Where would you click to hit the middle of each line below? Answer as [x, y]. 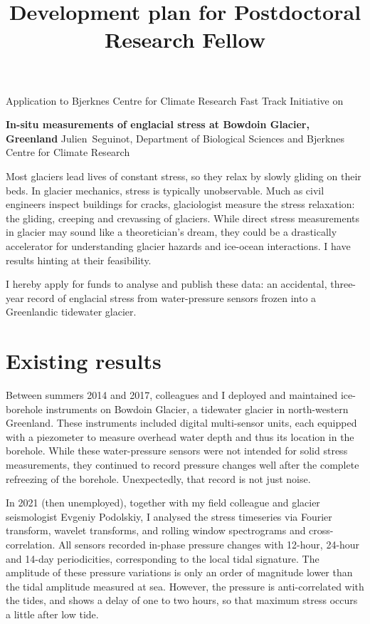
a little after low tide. [52, 614]
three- [343, 284]
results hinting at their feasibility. [79, 260]
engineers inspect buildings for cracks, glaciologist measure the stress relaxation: [180, 204]
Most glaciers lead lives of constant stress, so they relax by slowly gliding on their [184, 176]
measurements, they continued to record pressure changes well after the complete [183, 464]
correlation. [31, 544]
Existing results [84, 361]
